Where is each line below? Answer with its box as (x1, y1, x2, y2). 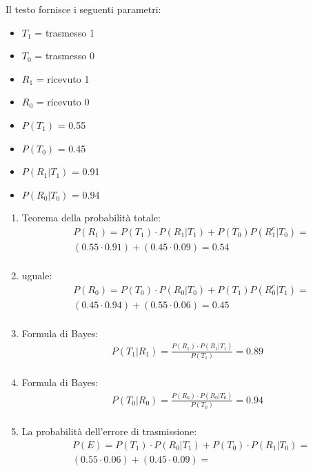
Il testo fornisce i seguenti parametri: (6, 2, 161, 16)
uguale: (21, 268, 52, 283)
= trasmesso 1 (34, 25, 94, 39)
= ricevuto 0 (36, 94, 90, 109)
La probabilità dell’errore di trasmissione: (21, 424, 197, 439)
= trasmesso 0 (34, 48, 94, 63)
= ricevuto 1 (36, 71, 90, 86)
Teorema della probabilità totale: (21, 210, 161, 225)
